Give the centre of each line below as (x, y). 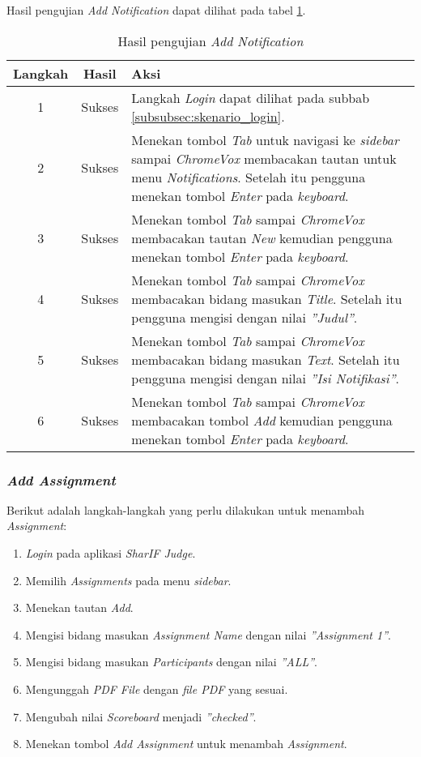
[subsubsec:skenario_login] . (208, 116)
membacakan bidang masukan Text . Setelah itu (266, 359)
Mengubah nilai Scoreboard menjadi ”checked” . (141, 716)
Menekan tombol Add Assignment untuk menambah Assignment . (186, 744)
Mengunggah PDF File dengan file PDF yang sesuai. (157, 689)
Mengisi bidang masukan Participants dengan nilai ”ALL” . (171, 662)
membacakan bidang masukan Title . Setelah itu (267, 298)
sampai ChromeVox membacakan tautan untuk (264, 158)
